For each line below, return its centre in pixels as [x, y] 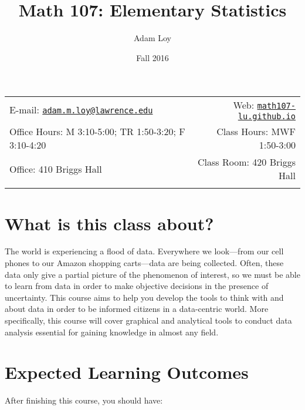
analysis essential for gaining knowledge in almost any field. [112, 332]
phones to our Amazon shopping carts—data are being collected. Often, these [144, 263]
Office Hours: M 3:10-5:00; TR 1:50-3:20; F [97, 132]
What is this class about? [109, 223]
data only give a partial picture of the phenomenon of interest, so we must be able [152, 274]
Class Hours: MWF [256, 132]
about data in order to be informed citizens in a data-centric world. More [137, 309]
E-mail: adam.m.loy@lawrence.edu [81, 110]
